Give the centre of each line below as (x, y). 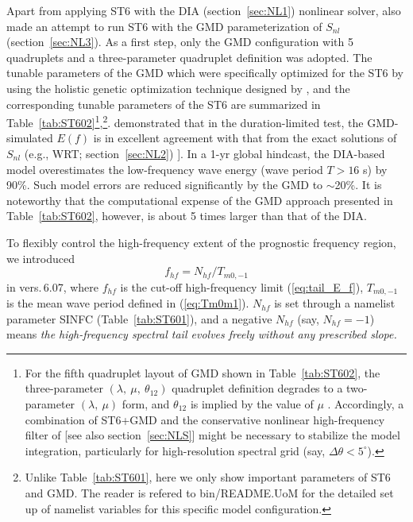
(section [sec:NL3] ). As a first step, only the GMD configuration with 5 (180, 42)
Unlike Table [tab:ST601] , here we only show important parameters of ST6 (208, 477)
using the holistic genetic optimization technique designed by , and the (178, 88)
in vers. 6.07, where (53, 286)
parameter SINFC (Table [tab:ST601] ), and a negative (139, 318)
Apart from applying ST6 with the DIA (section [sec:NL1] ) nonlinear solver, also (204, 10)
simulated (30, 138)
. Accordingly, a (366, 404)
